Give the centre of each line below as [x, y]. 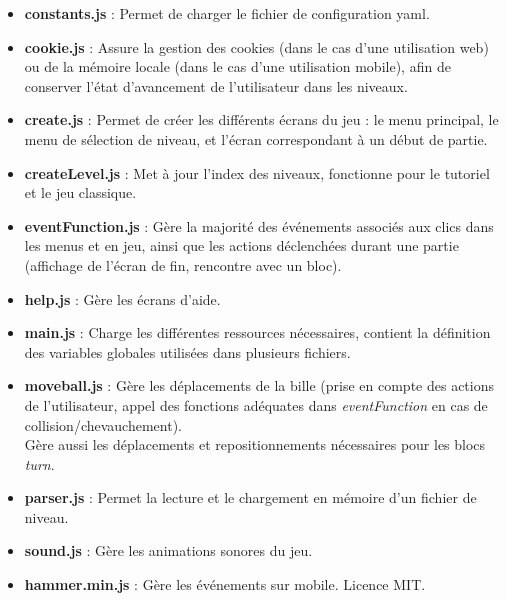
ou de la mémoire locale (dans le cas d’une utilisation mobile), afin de [237, 66]
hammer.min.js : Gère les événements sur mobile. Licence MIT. [225, 584]
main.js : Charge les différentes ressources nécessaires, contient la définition [257, 332]
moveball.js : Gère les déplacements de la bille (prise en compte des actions [259, 385]
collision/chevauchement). [103, 424]
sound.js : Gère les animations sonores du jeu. [168, 550]
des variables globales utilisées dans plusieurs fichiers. [187, 351]
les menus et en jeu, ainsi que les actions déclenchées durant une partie [241, 245]
